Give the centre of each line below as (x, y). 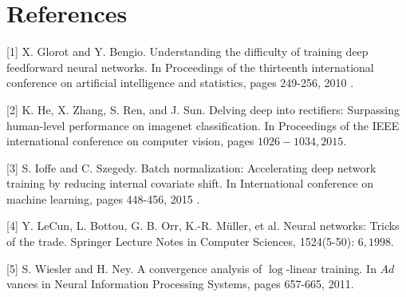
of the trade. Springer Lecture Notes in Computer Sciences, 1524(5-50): (181, 242)
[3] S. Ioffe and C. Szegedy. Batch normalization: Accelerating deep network (191, 167)
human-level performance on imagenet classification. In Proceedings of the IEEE (203, 125)
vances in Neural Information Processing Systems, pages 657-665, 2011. (180, 284)
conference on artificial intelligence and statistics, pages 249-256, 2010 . (180, 83)
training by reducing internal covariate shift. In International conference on (190, 183)
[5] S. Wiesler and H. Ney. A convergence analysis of (134, 268)
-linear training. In (331, 268)
